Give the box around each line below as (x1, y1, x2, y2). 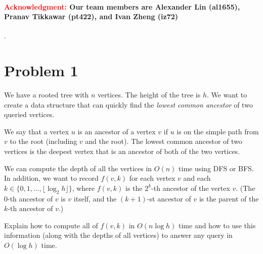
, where (72, 182, 95, 193)
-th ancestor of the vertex (151, 182, 230, 193)
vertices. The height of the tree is (98, 89, 201, 100)
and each (183, 173, 211, 183)
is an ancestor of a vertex (77, 126, 156, 136)
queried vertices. (4, 109, 55, 120)
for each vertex (129, 173, 176, 183)
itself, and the (73, 193, 117, 204)
